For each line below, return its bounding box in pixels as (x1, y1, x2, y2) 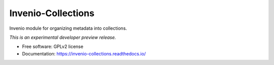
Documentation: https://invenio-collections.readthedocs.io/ (22, 50, 146, 56)
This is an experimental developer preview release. (9, 34, 116, 40)
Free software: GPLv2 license (22, 43, 84, 50)
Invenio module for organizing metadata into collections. (9, 25, 127, 31)
